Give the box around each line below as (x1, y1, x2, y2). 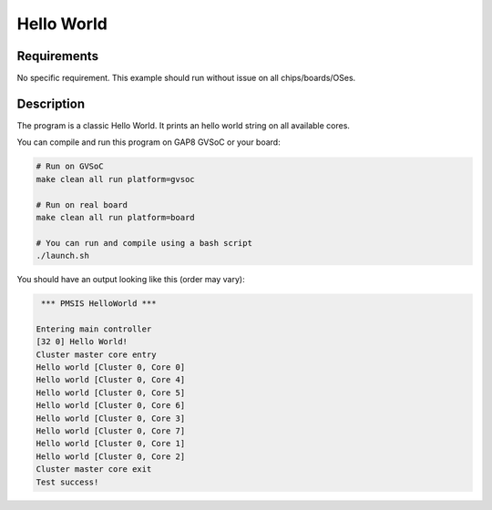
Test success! (36, 476, 99, 487)
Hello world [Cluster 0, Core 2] (36, 451, 186, 462)
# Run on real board (36, 199, 128, 209)
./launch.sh (36, 250, 90, 261)
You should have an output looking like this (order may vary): (16, 274, 245, 285)
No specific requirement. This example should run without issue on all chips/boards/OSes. (16, 73, 356, 84)
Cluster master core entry (36, 349, 157, 360)
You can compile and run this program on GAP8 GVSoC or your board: (16, 137, 282, 148)
